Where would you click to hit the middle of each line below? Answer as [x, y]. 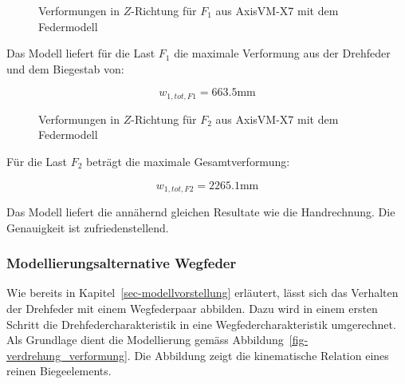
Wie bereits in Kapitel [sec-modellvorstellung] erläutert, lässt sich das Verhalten [202, 293]
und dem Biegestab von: [65, 68]
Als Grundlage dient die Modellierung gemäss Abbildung [145, 340]
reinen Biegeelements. [59, 371]
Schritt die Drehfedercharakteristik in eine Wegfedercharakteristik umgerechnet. [201, 324]
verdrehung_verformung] [67, 355]
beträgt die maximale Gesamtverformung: [188, 162]
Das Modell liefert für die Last [81, 53]
